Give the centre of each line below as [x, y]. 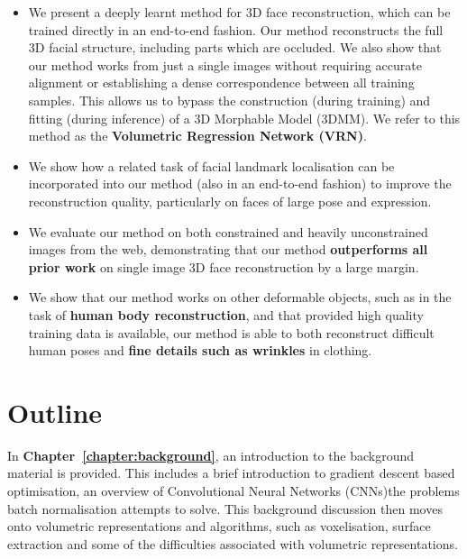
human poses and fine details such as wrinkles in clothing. [200, 350]
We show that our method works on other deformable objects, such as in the [240, 297]
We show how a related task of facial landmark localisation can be [211, 165]
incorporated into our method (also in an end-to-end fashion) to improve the [240, 183]
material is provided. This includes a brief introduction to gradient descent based [231, 473]
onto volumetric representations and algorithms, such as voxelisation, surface [219, 526]
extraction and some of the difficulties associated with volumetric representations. [233, 543]
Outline [55, 412]
